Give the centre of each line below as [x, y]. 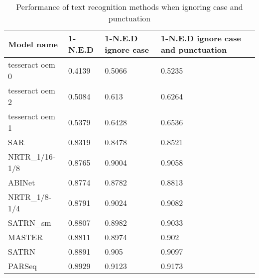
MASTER [25, 237]
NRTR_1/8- [30, 197]
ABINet [22, 182]
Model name [33, 44]
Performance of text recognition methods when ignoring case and [129, 7]
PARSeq [22, 266]
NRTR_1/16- [32, 156]
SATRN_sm [30, 223]
